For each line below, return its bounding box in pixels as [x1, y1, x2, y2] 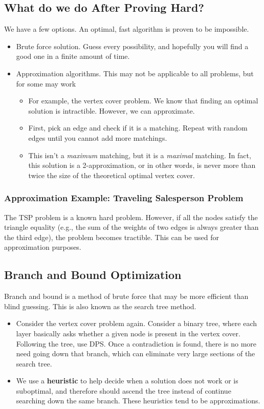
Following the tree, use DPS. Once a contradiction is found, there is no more [16, 338, 256, 349]
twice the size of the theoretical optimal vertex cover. [28, 169, 195, 180]
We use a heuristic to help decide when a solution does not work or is [16, 375, 238, 386]
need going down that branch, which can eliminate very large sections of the [16, 348, 255, 359]
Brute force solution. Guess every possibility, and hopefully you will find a [16, 40, 249, 51]
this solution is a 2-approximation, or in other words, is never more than [28, 160, 256, 170]
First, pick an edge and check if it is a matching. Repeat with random [28, 122, 248, 133]
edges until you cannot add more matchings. [28, 132, 167, 143]
